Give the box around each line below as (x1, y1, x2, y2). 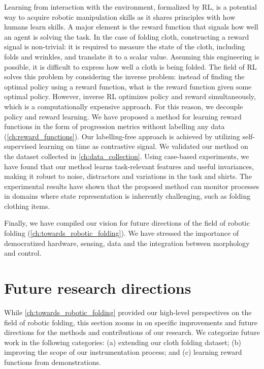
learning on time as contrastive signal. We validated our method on (39, 141, 248, 151)
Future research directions (4, 278, 191, 298)
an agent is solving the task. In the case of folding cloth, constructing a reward (4, 31, 249, 42)
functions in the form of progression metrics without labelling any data (4, 121, 225, 132)
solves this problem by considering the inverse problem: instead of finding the (4, 71, 245, 82)
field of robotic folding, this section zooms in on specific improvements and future (4, 317, 258, 327)
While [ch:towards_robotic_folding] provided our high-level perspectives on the (4, 306, 252, 317)
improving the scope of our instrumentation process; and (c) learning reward (4, 347, 242, 357)
